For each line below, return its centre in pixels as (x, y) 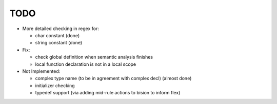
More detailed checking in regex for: (61, 29)
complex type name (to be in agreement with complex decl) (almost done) (113, 79)
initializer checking (55, 85)
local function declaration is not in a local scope (86, 64)
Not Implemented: (41, 71)
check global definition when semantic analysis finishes (94, 57)
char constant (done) (57, 35)
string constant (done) (59, 43)
